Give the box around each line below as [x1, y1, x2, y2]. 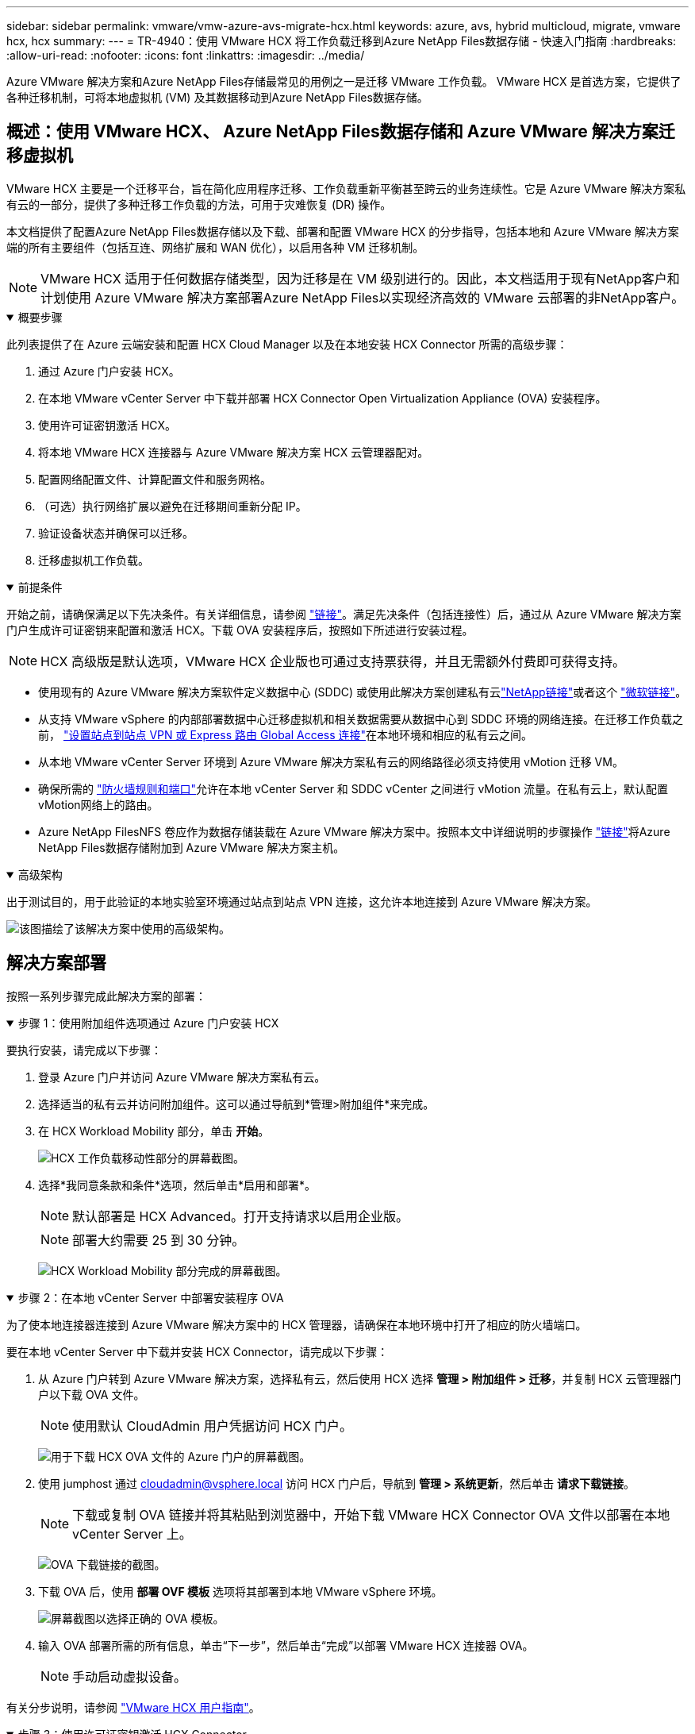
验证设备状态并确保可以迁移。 [38, 526, 194, 540]
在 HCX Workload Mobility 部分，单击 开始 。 [38, 1123, 270, 1138]
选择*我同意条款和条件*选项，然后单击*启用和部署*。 [38, 1177, 317, 1192]
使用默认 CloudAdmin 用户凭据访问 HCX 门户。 [72, 1417, 353, 1434]
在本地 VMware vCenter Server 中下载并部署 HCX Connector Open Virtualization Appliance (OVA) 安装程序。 [38, 391, 607, 405]
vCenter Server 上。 [72, 1525, 192, 1542]
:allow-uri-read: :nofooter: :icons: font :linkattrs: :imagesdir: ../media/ [6, 48, 365, 62]
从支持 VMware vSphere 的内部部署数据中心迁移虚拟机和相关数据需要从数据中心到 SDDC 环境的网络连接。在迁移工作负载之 [38, 711, 683, 726]
